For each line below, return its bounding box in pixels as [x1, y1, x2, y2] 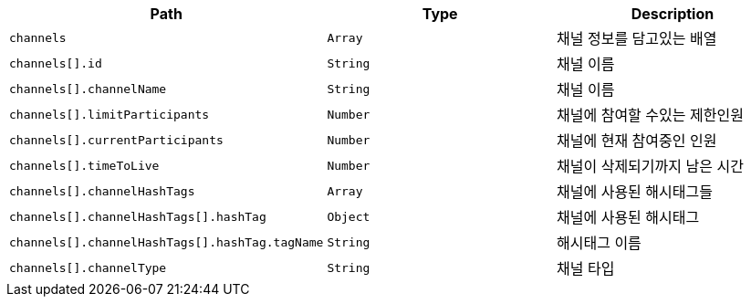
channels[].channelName [9, 81, 167, 96]
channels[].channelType [9, 260, 167, 275]
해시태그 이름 [557, 234, 641, 252]
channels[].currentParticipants [9, 132, 224, 147]
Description [631, 5, 714, 23]
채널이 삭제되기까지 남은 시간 [557, 157, 744, 175]
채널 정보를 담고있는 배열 [557, 29, 717, 47]
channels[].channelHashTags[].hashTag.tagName [9, 235, 324, 249]
